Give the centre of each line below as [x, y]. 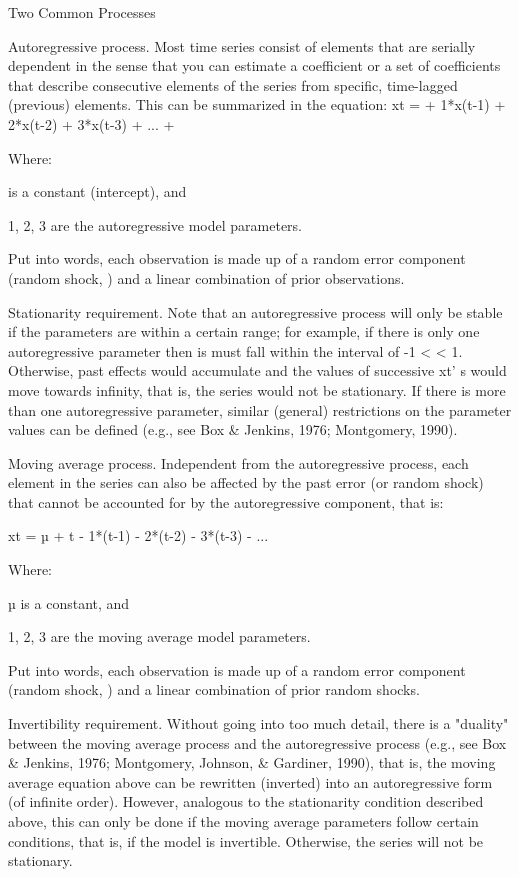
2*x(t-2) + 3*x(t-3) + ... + [91, 123]
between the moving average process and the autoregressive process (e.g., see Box [257, 742]
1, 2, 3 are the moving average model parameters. [159, 636]
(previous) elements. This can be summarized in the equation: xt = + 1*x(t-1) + [257, 104]
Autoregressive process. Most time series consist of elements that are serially [242, 45]
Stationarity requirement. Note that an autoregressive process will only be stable [255, 311]
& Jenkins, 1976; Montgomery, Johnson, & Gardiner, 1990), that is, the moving [252, 762]
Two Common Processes [82, 12]
